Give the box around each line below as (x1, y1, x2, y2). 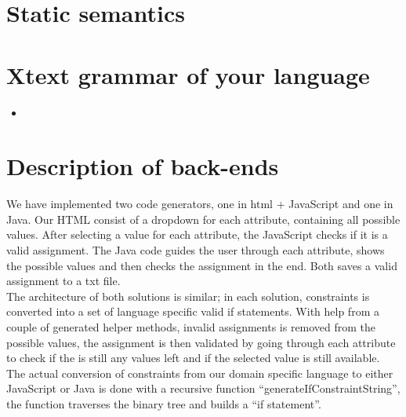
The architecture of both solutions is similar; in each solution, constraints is (6, 287, 370, 304)
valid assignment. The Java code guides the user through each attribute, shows (6, 242, 385, 258)
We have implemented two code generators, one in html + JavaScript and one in (6, 196, 393, 212)
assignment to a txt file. (6, 273, 121, 289)
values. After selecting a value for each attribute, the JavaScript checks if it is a (6, 226, 388, 243)
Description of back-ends (6, 150, 279, 182)
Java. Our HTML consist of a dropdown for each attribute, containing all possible (6, 210, 401, 227)
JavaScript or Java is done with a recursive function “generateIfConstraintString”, (6, 380, 401, 397)
